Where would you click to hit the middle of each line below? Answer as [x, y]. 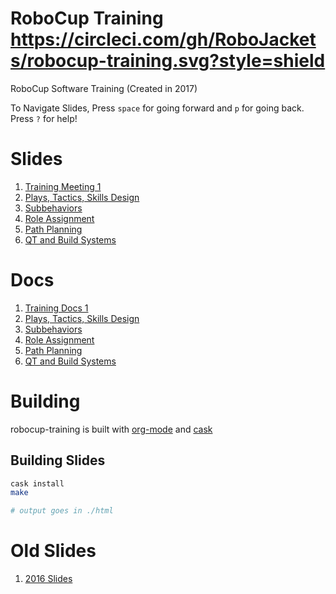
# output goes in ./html [62, 511]
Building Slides [58, 460]
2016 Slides [48, 579]
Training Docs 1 [56, 308]
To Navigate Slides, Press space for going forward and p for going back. [157, 108]
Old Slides [53, 551]
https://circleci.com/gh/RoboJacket [163, 39]
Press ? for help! [44, 118]
